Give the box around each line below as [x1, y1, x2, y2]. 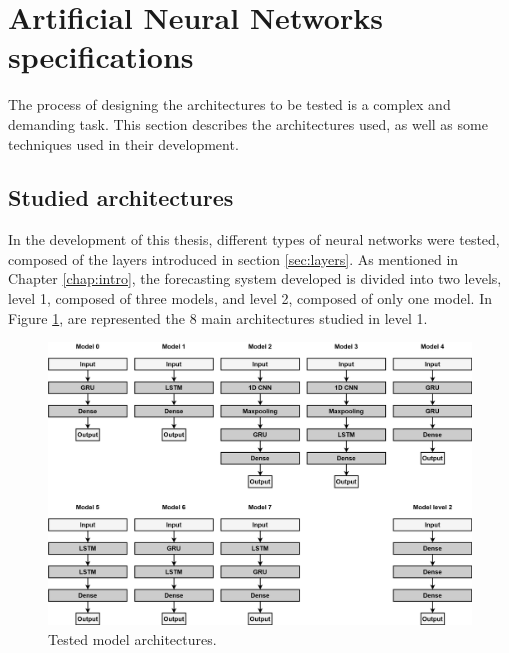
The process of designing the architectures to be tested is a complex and [8, 94, 451, 115]
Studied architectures [8, 182, 234, 213]
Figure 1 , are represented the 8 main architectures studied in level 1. [8, 307, 428, 328]
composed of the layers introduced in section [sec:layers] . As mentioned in [8, 248, 459, 269]
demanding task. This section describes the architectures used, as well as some [8, 113, 488, 134]
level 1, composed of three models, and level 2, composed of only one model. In [8, 288, 493, 309]
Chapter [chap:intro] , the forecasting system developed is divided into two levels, [8, 268, 502, 289]
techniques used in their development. [8, 133, 239, 154]
